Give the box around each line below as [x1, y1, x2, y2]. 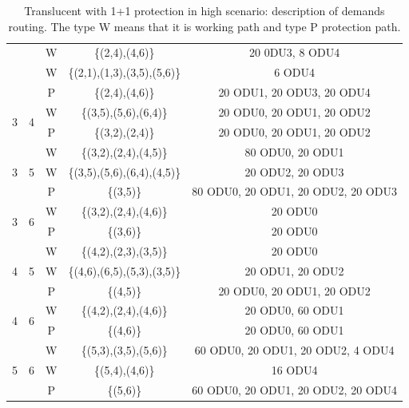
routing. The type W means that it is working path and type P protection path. [8, 18, 401, 34]
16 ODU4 [271, 361, 318, 378]
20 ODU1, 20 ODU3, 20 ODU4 [218, 84, 371, 101]
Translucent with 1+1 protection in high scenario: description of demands [24, 2, 385, 18]
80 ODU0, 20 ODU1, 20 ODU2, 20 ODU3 [192, 183, 397, 200]
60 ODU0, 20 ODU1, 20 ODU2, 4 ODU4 [194, 342, 395, 358]
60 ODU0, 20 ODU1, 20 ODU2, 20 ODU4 [192, 381, 397, 398]
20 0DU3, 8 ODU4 [248, 44, 340, 61]
